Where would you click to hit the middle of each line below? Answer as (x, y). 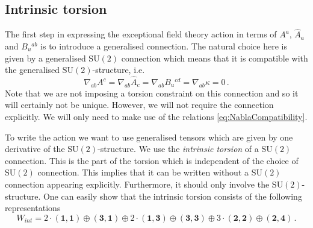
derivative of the (35, 149)
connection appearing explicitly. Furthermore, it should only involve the (137, 184)
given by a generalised (45, 58)
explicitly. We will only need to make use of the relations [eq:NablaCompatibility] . (156, 116)
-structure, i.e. (119, 70)
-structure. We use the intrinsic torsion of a (178, 149)
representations (33, 208)
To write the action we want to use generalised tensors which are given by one (149, 137)
